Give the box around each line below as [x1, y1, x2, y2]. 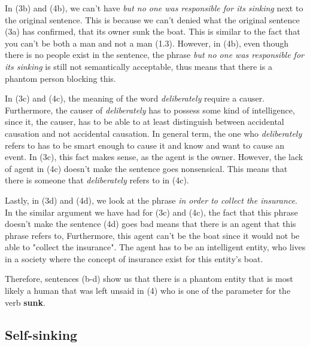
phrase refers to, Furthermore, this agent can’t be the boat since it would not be [5, 229, 300, 241]
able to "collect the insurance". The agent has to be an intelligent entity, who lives [5, 241, 306, 253]
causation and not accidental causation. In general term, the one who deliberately [5, 127, 302, 139]
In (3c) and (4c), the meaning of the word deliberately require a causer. [5, 92, 265, 105]
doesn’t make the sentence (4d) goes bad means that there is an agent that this [5, 217, 296, 230]
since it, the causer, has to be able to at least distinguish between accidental [5, 115, 284, 128]
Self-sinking [5, 325, 78, 343]
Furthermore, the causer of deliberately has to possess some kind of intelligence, [5, 103, 295, 116]
